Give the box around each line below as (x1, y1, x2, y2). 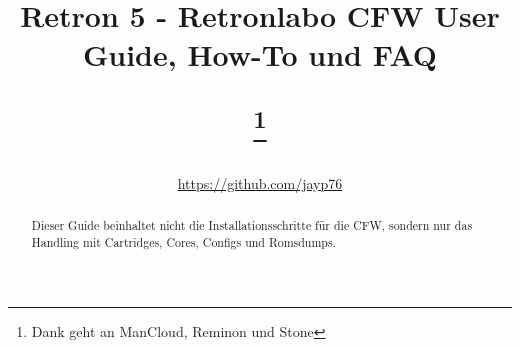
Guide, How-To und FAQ (82, 34, 438, 75)
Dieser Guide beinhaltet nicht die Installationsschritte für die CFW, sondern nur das (31, 217, 473, 234)
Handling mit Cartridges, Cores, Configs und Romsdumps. (31, 234, 336, 251)
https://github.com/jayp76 (177, 173, 343, 194)
